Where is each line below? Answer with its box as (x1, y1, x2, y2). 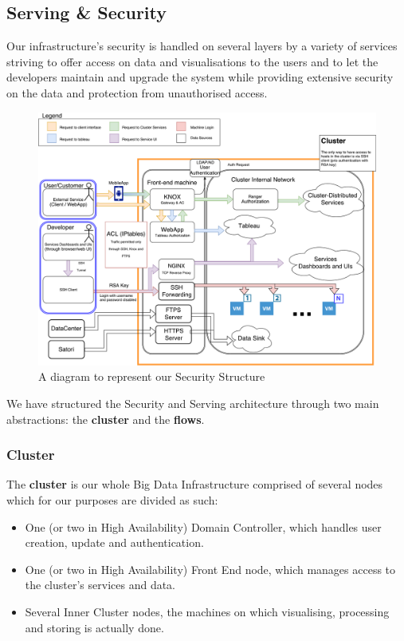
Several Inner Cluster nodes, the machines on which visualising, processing (25, 603, 390, 619)
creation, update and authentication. (25, 534, 204, 551)
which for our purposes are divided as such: (6, 491, 218, 508)
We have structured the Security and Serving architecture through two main (6, 394, 379, 411)
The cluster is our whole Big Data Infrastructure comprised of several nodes (6, 476, 383, 493)
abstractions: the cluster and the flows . (6, 410, 205, 427)
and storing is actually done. (25, 619, 164, 635)
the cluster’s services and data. (25, 576, 175, 593)
